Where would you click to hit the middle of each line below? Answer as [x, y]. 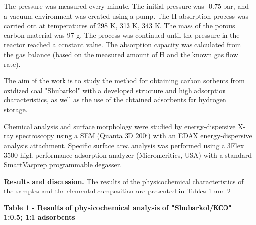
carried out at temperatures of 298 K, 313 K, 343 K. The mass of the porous [120, 25]
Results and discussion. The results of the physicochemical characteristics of [124, 181]
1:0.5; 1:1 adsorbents [40, 217]
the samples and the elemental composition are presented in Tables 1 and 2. [118, 191]
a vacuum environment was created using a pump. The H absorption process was [126, 16]
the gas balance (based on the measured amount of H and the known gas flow [121, 54]
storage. [16, 109]
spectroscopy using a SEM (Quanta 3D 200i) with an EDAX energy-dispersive [134, 136]
